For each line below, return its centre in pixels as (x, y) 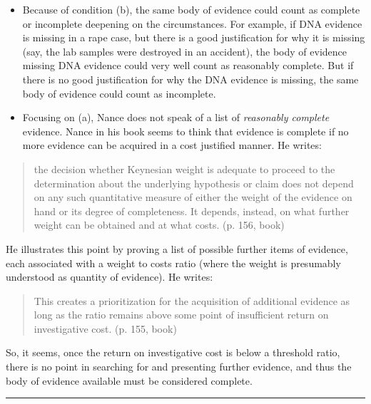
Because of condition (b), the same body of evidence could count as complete (191, 9)
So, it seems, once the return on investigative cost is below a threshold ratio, (173, 352)
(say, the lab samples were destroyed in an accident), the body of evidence (184, 51)
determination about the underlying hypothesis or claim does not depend (194, 183)
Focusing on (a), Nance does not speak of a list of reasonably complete (176, 117)
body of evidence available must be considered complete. (129, 380)
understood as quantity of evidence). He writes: (110, 277)
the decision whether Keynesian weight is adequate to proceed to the (184, 169)
